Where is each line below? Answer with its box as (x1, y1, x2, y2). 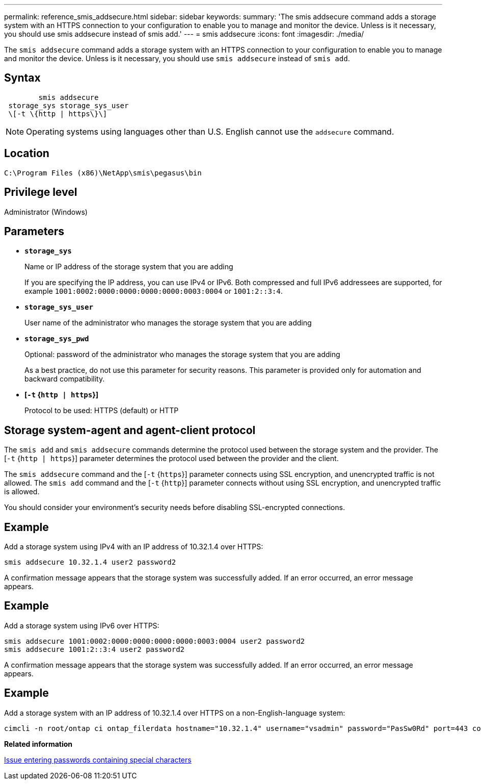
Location (4, 147, 49, 160)
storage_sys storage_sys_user (8, 101, 129, 110)
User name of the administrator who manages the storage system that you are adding (24, 318, 312, 327)
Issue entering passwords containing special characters (4, 755, 192, 764)
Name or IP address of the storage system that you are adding (24, 262, 233, 271)
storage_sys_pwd (24, 335, 89, 343)
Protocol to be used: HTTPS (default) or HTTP (24, 406, 179, 415)
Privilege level (4, 186, 77, 199)
